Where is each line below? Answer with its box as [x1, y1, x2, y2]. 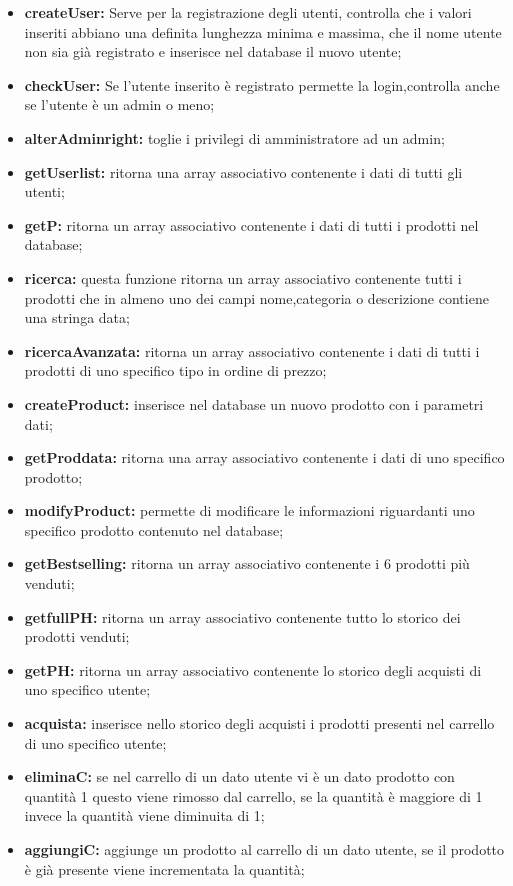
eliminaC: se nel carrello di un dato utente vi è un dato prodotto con [24, 766, 455, 787]
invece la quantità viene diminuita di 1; [24, 805, 265, 826]
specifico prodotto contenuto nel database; [24, 519, 284, 540]
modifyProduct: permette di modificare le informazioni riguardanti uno [24, 500, 475, 521]
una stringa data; [24, 307, 130, 328]
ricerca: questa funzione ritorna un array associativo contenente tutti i [24, 267, 462, 288]
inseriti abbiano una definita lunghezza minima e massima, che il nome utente [24, 21, 502, 42]
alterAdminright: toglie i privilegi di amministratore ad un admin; [24, 127, 445, 148]
